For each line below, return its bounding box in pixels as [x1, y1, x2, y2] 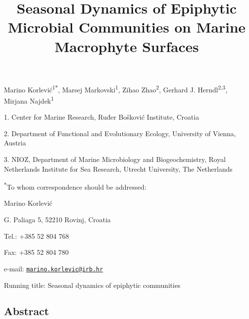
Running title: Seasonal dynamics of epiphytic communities [4, 280, 181, 290]
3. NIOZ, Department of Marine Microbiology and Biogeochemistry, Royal [4, 154, 226, 164]
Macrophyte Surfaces [54, 36, 199, 56]
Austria [4, 138, 26, 148]
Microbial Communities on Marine [8, 17, 246, 37]
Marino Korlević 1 [4, 83, 56, 94]
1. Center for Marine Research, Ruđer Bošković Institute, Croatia [4, 112, 199, 122]
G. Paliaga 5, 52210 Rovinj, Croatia [4, 214, 111, 225]
